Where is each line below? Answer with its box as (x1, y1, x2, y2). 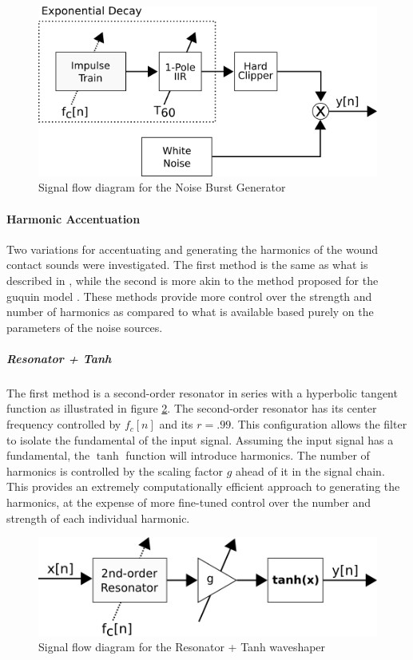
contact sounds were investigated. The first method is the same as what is (6, 256, 368, 273)
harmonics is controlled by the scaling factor (6, 462, 224, 479)
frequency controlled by (6, 416, 121, 433)
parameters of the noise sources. (6, 318, 163, 335)
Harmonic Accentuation (6, 210, 141, 227)
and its (159, 416, 193, 433)
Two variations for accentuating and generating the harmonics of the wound (6, 240, 379, 257)
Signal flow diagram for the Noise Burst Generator (38, 179, 286, 196)
